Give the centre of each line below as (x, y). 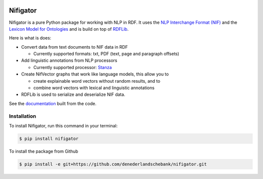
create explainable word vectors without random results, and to (97, 81)
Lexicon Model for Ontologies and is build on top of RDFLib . (69, 29)
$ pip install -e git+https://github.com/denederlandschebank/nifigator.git (113, 164)
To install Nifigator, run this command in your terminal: (63, 125)
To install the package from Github (44, 151)
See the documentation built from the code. (53, 103)
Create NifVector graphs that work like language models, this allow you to (95, 74)
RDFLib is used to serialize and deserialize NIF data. (73, 94)
